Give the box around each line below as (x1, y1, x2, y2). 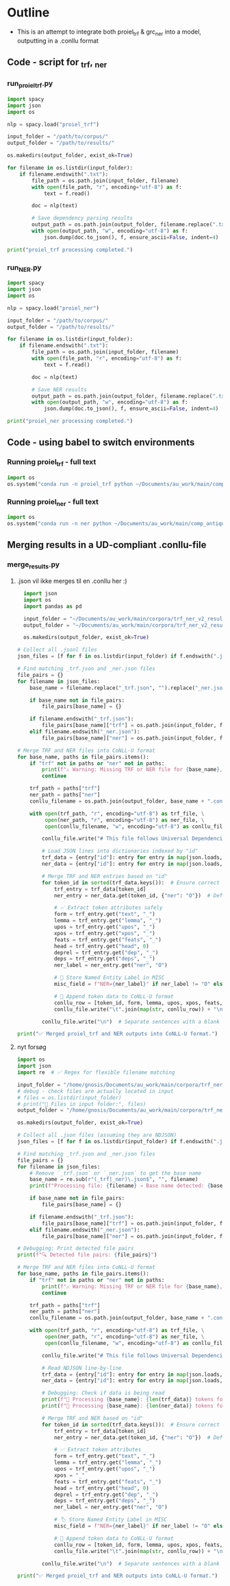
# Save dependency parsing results (31, 215, 133, 222)
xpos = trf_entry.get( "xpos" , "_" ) (53, 930, 155, 936)
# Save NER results (31, 386, 88, 393)
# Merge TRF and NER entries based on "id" (42, 873, 168, 880)
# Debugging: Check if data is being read (42, 1390, 165, 1397)
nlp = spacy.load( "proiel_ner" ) (7, 304, 99, 312)
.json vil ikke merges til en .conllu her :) (16, 577, 128, 585)
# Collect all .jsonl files (16, 647, 97, 654)
